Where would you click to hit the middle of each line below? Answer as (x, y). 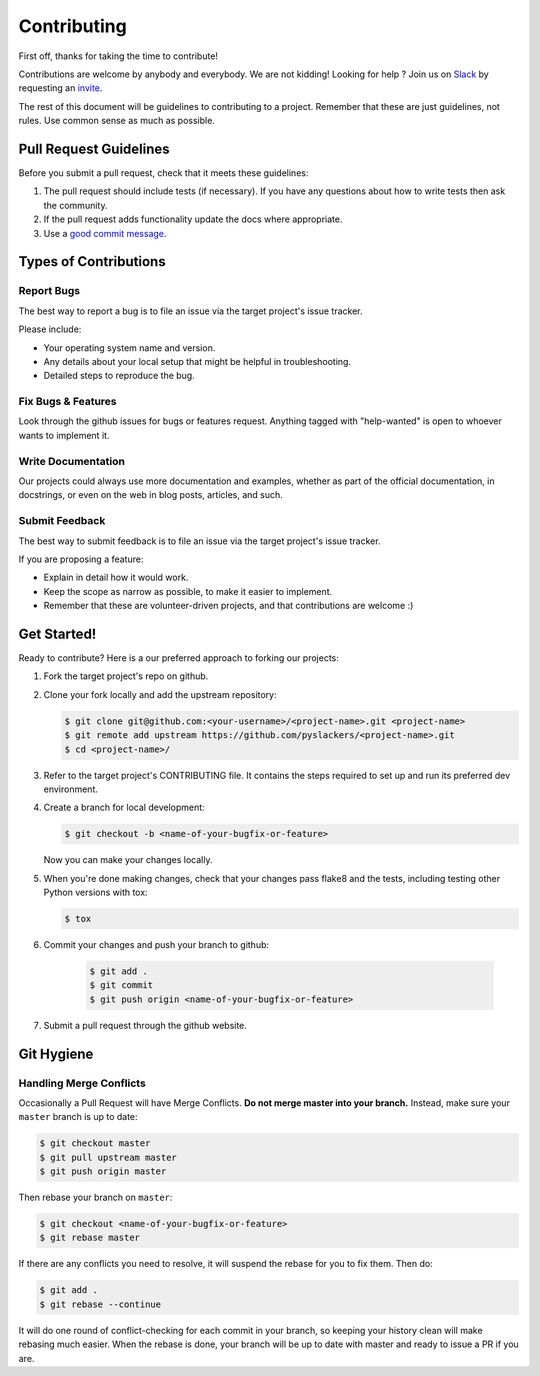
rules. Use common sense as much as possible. (116, 121)
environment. (71, 789)
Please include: (50, 329)
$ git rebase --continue (100, 1304)
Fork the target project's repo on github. (126, 676)
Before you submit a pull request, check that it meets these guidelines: (163, 173)
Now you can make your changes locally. (128, 860)
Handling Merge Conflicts (82, 1083)
